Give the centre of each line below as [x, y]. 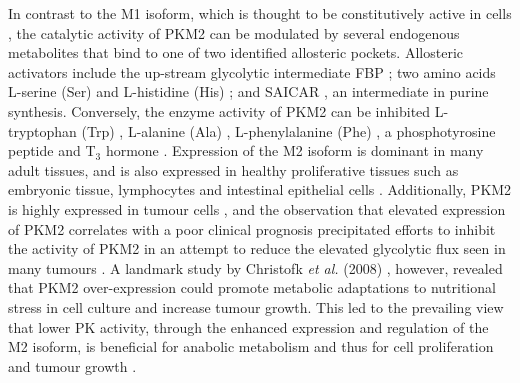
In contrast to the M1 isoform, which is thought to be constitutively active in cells [260, 13]
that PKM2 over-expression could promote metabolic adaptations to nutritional [252, 287]
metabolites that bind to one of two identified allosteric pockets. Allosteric [235, 52]
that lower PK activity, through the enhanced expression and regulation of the [248, 326]
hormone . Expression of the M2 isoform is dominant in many [294, 150]
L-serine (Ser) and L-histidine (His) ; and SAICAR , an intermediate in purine [248, 91]
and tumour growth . [72, 365]
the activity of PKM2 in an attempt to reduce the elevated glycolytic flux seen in [257, 248]
